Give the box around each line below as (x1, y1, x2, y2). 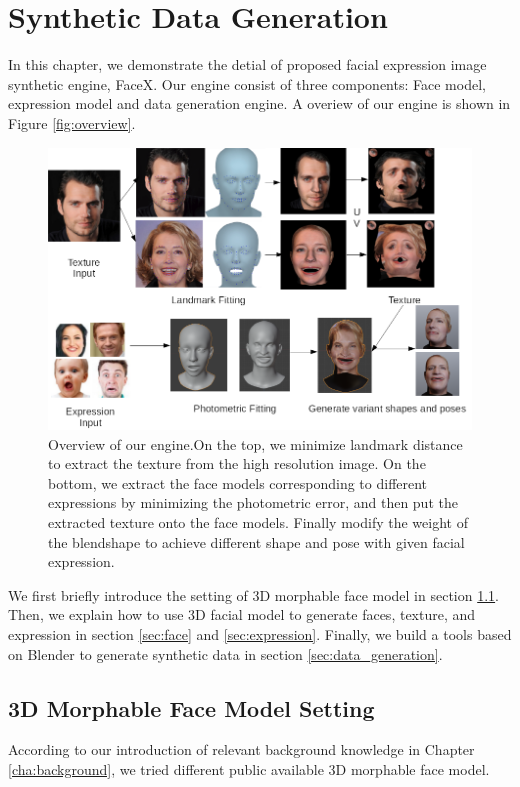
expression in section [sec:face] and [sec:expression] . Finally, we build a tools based (8, 623, 512, 644)
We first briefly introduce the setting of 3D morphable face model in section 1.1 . (8, 584, 500, 605)
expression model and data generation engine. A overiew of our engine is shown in (8, 93, 511, 114)
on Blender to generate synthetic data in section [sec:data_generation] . (8, 643, 443, 664)
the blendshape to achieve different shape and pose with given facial (48, 531, 465, 552)
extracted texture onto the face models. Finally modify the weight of (48, 511, 468, 532)
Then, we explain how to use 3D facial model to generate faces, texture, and (8, 604, 476, 625)
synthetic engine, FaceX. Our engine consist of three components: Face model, (8, 73, 486, 94)
